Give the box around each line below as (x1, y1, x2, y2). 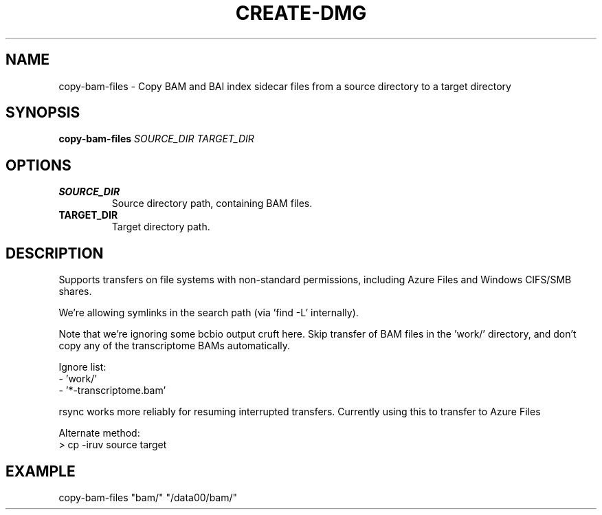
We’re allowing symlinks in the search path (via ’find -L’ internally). (58, 307, 359, 319)
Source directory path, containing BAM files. (111, 197, 313, 210)
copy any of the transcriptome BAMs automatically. (58, 340, 291, 352)
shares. (58, 285, 92, 298)
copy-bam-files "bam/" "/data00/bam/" (58, 491, 238, 503)
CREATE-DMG (235, 1, 367, 25)
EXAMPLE (5, 462, 76, 480)
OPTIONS (5, 156, 71, 174)
